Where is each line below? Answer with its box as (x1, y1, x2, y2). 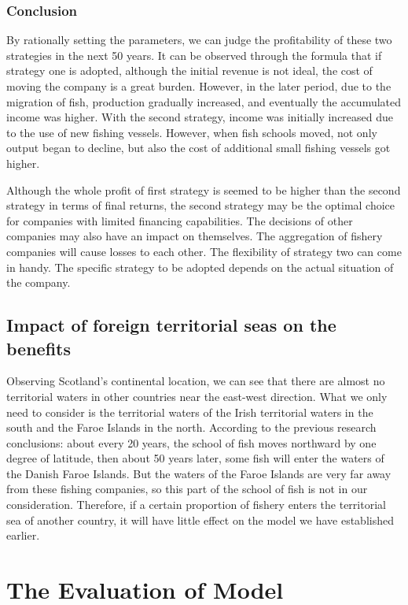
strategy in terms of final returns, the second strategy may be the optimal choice (6, 197, 395, 213)
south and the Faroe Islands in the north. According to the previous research (6, 419, 377, 436)
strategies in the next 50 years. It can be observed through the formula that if (6, 46, 382, 63)
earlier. (6, 527, 40, 544)
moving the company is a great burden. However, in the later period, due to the (6, 78, 391, 94)
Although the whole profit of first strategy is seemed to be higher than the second (6, 181, 401, 198)
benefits (6, 336, 71, 360)
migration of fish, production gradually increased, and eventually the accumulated (6, 93, 402, 109)
